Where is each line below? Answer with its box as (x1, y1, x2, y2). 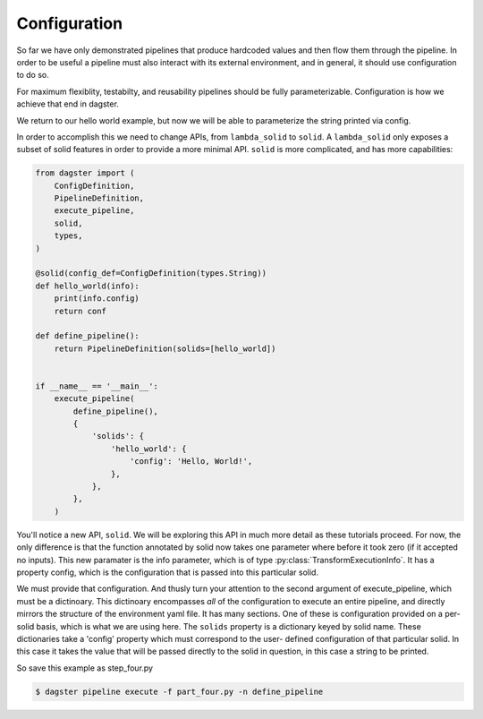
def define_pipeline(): (35, 331, 140, 341)
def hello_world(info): (35, 280, 140, 291)
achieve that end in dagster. (16, 98, 120, 109)
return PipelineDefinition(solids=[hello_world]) (54, 343, 276, 354)
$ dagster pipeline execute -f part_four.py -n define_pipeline (35, 686, 324, 697)
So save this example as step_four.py (16, 663, 154, 673)
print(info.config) (54, 294, 140, 304)
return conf (54, 305, 107, 316)
